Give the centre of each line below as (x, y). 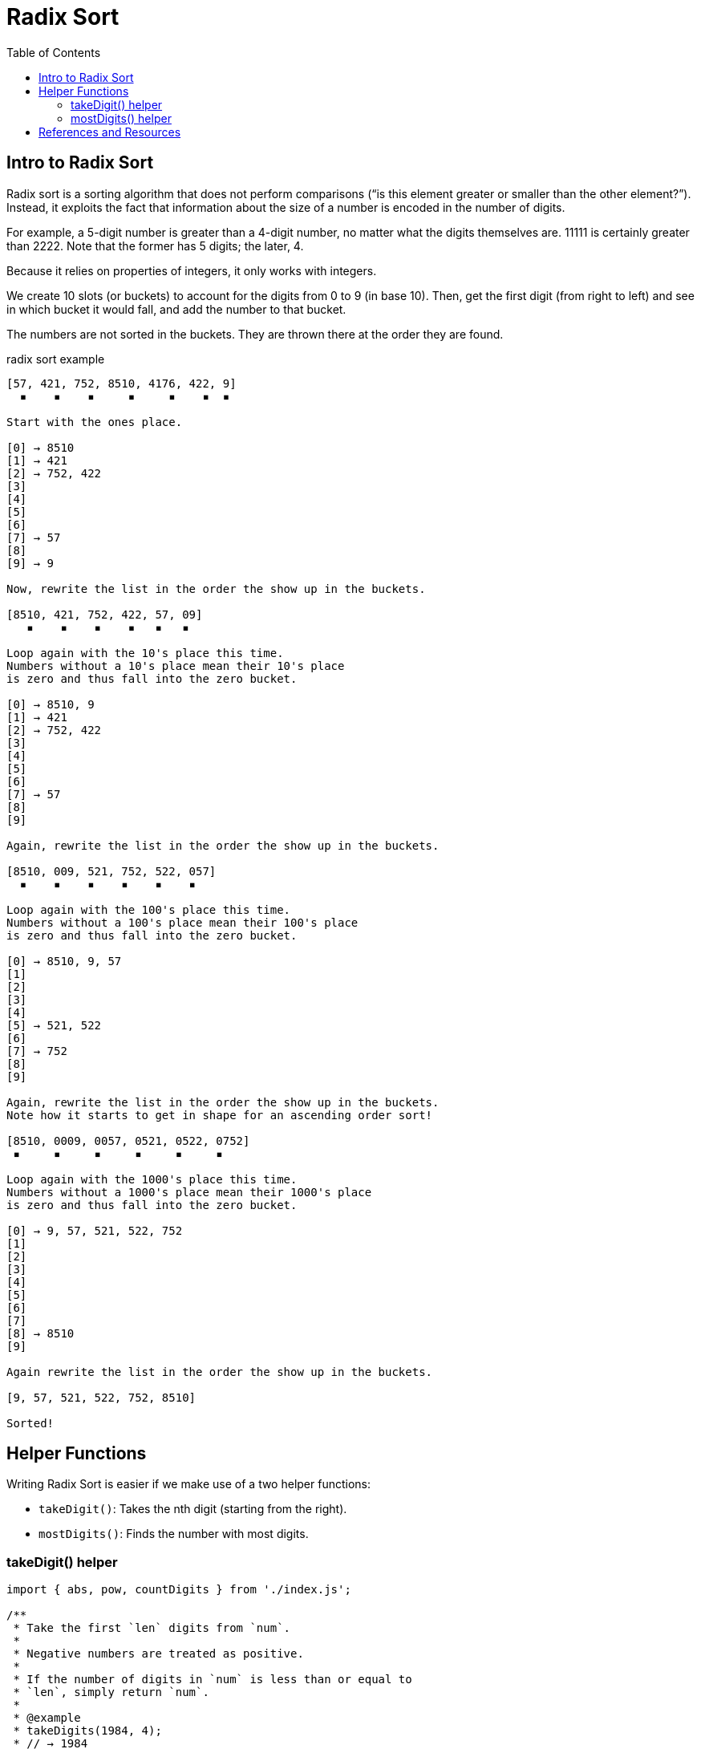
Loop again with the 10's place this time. (145, 653)
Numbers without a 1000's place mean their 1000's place (189, 1192)
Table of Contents (54, 52)
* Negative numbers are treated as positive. (158, 1654)
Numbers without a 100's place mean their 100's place (182, 922)
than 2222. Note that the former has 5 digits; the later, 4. (155, 246)
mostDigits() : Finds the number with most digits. (174, 1534)
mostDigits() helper (121, 118)
